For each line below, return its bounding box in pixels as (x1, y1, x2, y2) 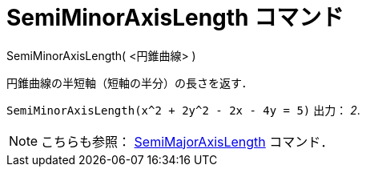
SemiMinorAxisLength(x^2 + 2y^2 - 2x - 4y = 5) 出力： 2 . (6, 103, 360, 117)
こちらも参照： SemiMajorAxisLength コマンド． (41, 133, 334, 150)
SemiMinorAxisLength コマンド (6, 4, 344, 31)
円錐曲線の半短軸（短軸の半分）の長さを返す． (6, 75, 253, 90)
